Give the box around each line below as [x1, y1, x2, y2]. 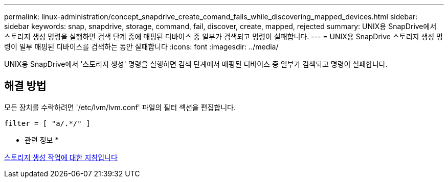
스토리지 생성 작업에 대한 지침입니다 [4, 152, 118, 162]
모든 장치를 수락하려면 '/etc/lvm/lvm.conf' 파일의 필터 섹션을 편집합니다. [4, 102, 236, 112]
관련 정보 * [25, 135, 59, 144]
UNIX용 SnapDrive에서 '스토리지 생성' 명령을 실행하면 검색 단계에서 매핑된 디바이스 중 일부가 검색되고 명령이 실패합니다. [4, 60, 388, 68]
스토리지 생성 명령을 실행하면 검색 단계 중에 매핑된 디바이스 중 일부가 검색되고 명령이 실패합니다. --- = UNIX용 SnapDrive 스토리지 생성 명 [4, 32, 443, 41]
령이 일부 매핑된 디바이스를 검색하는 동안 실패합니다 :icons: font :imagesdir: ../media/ [4, 42, 279, 51]
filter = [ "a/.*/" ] [4, 119, 91, 127]
